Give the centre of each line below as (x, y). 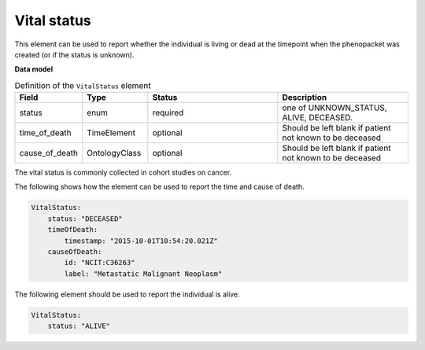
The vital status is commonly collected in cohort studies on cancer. (123, 172)
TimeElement (111, 133)
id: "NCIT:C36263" (100, 263)
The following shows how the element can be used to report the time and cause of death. (159, 187)
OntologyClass (114, 153)
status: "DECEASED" (85, 219)
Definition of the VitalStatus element (83, 85)
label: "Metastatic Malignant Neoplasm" (143, 274)
